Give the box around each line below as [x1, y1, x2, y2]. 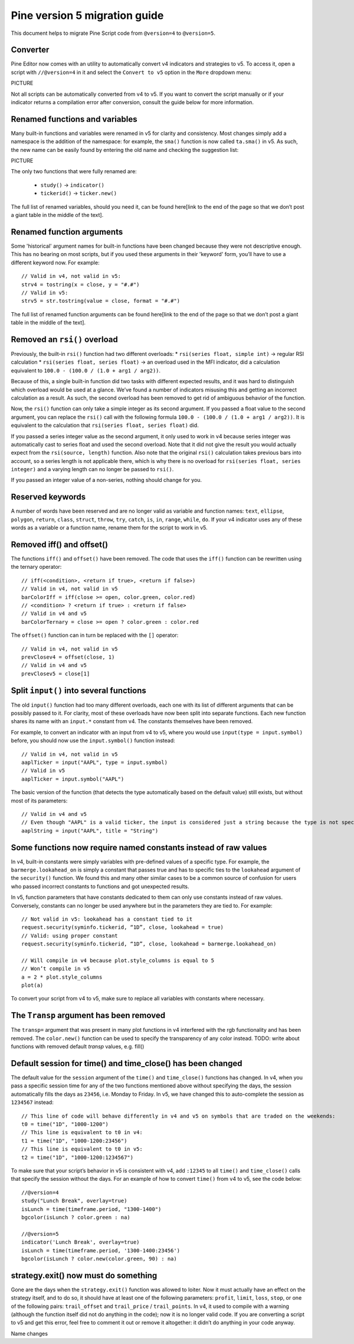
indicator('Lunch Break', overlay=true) [21, 1239, 140, 1246]
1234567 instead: [11, 1099, 54, 1106]
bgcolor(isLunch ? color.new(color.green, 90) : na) [21, 1255, 177, 1262]
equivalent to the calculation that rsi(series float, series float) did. [11, 422, 199, 429]
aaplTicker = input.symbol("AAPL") [21, 775, 124, 782]
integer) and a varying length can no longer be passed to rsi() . [11, 466, 174, 473]
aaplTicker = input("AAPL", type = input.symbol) [21, 759, 168, 766]
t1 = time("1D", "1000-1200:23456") [21, 1137, 127, 1144]
